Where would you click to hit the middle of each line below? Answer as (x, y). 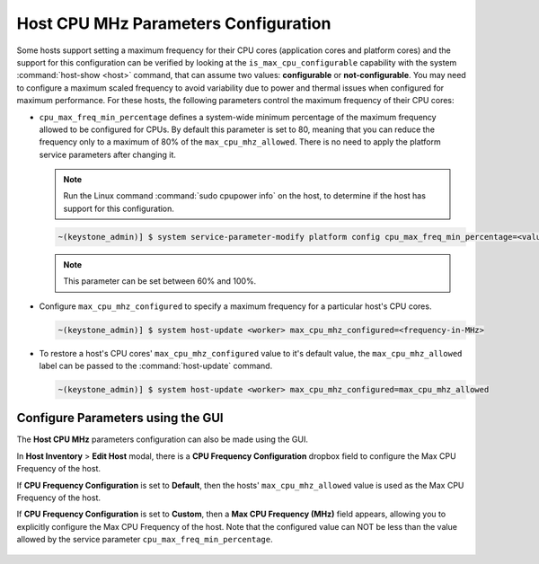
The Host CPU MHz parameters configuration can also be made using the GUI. (163, 439)
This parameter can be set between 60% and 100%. (160, 281)
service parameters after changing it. (108, 154)
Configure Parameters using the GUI (120, 418)
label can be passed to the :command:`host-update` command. (156, 366)
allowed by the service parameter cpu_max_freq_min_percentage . (145, 540)
